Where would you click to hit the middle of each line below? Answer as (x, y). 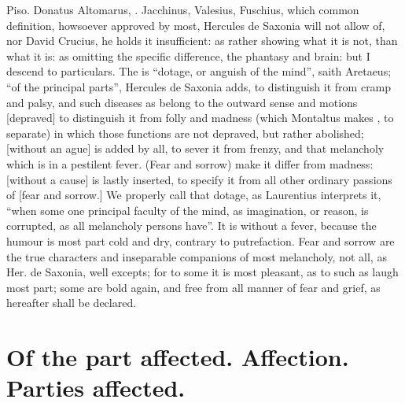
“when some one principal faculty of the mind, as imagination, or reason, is (188, 210)
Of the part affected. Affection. (178, 357)
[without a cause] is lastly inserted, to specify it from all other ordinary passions (199, 179)
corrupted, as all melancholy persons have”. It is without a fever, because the (191, 226)
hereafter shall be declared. (72, 303)
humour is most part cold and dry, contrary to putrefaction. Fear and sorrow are (201, 240)
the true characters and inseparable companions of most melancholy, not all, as (197, 256)
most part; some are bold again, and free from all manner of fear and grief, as (193, 287)
